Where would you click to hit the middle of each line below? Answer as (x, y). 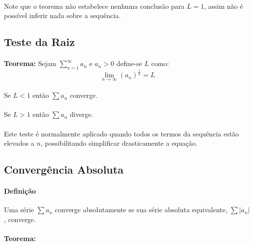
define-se (129, 63)
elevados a (19, 143)
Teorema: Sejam (30, 63)
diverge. (81, 114)
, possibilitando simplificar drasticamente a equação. (119, 143)
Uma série (19, 210)
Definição (20, 191)
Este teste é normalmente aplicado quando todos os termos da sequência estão (122, 133)
